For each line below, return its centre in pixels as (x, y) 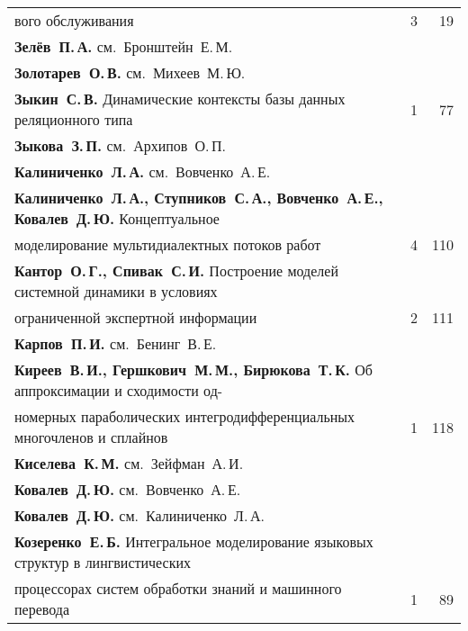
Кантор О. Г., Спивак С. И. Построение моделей (176, 270)
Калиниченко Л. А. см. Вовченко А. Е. (143, 171)
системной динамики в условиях (116, 291)
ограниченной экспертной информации (136, 317)
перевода (42, 609)
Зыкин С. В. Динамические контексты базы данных (180, 99)
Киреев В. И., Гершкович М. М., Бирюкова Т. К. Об (194, 370)
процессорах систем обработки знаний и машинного (178, 588)
